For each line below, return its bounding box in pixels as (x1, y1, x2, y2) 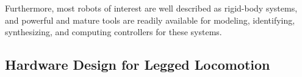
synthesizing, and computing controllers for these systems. (5, 25, 222, 38)
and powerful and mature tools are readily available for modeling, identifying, (5, 13, 295, 26)
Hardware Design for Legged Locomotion (5, 55, 270, 74)
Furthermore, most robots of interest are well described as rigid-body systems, (5, 2, 298, 14)
